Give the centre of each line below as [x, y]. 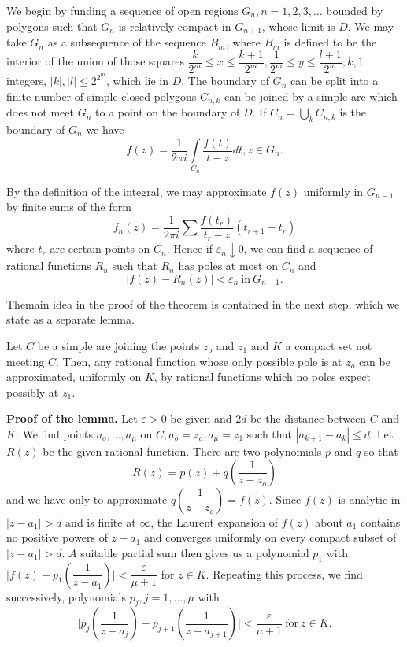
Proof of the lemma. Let [72, 418]
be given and [201, 418]
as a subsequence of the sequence [127, 42]
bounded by [355, 10]
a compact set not [329, 345]
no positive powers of [57, 537]
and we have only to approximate [87, 499]
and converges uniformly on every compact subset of [270, 537]
